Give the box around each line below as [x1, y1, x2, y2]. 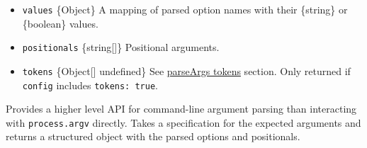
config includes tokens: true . [22, 77, 158, 92]
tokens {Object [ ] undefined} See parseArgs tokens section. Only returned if [22, 63, 351, 78]
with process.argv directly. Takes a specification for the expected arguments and [6, 115, 361, 130]
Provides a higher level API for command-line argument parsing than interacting [6, 101, 357, 116]
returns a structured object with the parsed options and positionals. [6, 129, 300, 144]
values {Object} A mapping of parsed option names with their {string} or [22, 2, 348, 16]
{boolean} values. [22, 16, 98, 30]
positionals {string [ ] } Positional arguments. [22, 40, 220, 55]
